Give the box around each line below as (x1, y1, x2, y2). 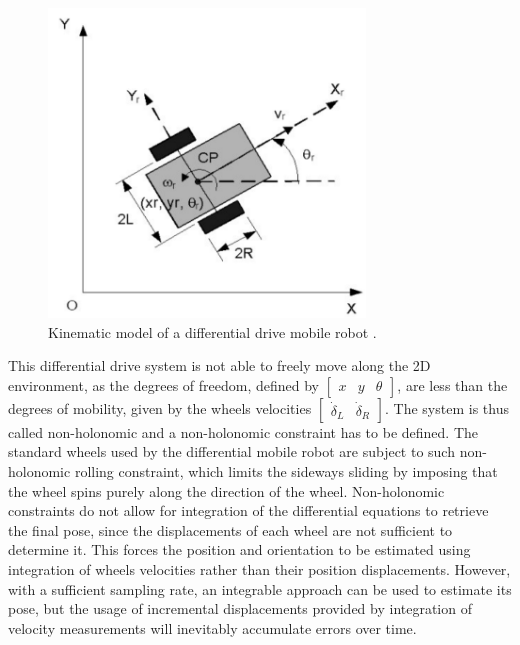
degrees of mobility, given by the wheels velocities (8, 397, 312, 418)
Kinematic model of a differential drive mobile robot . (48, 321, 377, 342)
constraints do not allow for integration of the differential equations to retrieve (8, 500, 489, 521)
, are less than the (397, 374, 508, 395)
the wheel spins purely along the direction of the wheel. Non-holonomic (8, 480, 445, 501)
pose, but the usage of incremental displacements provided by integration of (8, 598, 472, 619)
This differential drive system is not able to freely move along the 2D (8, 355, 431, 376)
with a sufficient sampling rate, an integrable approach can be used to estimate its (8, 578, 512, 599)
